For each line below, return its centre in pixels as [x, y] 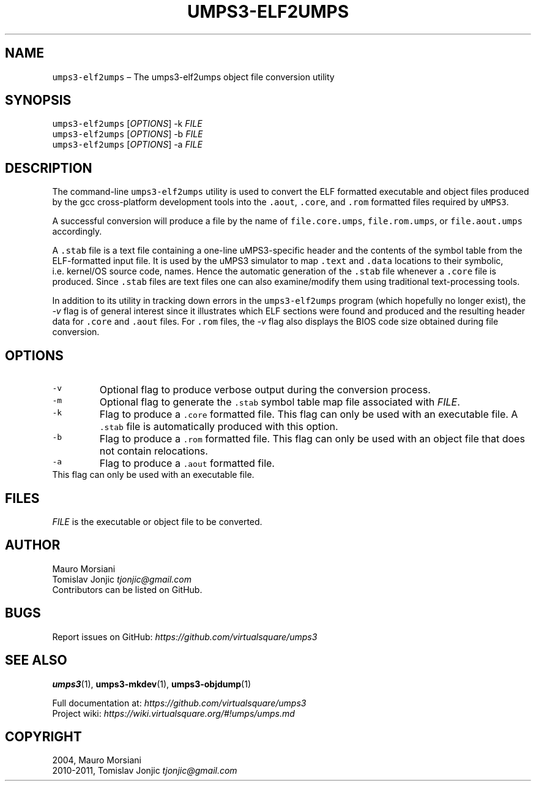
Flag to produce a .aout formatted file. [187, 463]
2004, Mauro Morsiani [97, 760]
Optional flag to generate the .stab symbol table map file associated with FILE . [280, 402]
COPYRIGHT [43, 736]
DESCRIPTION [49, 168]
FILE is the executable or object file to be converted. [157, 521]
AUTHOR [33, 545]
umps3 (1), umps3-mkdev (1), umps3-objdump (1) [152, 684]
